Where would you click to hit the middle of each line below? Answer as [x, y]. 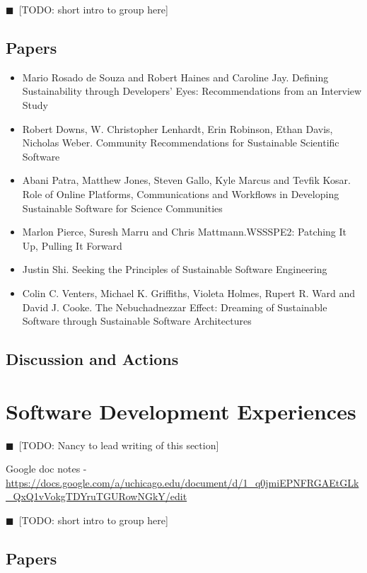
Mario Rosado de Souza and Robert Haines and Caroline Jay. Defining [175, 77]
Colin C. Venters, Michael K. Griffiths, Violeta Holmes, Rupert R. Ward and [189, 293]
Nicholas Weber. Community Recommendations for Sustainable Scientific [181, 143]
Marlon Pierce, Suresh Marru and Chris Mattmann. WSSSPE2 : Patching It [185, 232]
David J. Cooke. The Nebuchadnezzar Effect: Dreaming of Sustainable [175, 307]
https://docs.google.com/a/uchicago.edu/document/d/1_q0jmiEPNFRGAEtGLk [182, 482]
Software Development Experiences [181, 411]
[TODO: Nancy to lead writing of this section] [119, 445]
